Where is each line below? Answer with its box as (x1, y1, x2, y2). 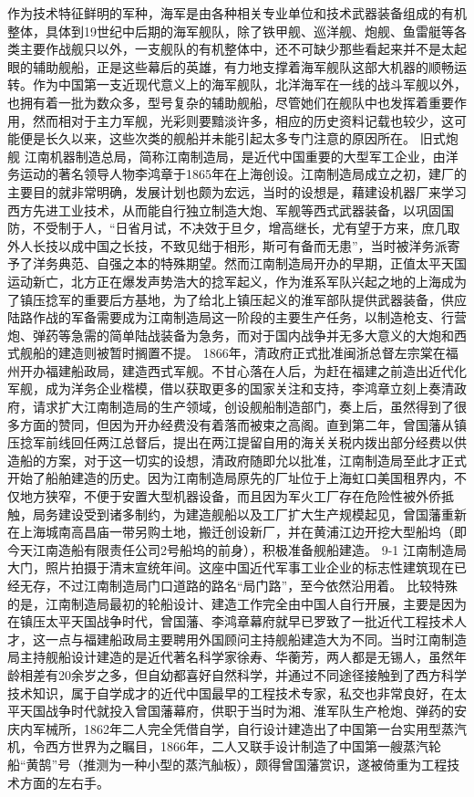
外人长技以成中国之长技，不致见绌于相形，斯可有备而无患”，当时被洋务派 (7, 236, 448, 255)
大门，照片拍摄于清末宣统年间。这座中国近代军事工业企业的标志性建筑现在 (7, 558, 454, 577)
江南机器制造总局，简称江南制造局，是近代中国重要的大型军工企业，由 (24, 146, 446, 165)
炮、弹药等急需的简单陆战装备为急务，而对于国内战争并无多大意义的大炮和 (7, 325, 454, 344)
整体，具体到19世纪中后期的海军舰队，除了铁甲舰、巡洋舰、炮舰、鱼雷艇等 (7, 21, 454, 40)
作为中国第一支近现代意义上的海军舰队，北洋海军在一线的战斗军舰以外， (32, 75, 467, 94)
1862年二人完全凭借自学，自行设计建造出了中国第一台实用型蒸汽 (83, 718, 467, 738)
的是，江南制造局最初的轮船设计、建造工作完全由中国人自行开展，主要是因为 (7, 593, 467, 613)
